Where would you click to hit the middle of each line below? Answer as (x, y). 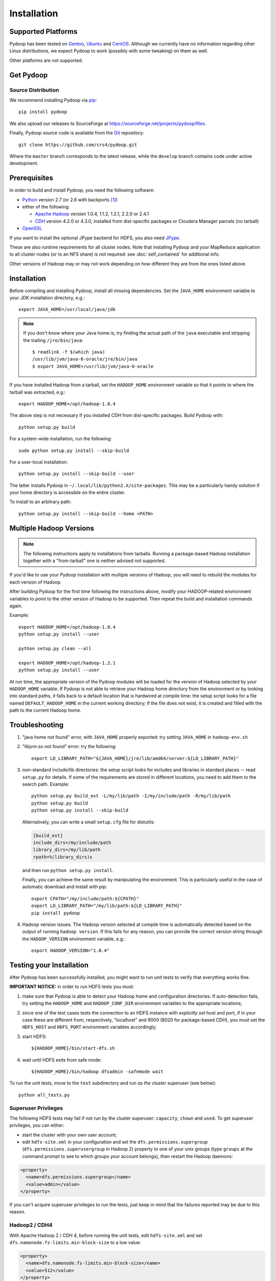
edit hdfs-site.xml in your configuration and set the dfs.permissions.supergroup (115, 1142)
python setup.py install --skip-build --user (77, 474)
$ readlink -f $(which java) (69, 352)
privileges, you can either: (37, 1125)
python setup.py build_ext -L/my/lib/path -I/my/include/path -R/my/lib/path (131, 796)
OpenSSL (32, 229)
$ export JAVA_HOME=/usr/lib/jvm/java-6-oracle (93, 366)
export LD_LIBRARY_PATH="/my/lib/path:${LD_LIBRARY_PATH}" (107, 906)
